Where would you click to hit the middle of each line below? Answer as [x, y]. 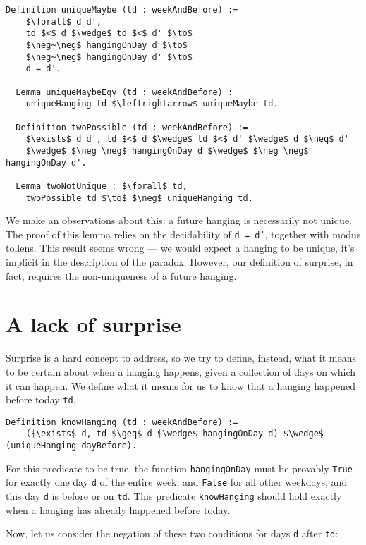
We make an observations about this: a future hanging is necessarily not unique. [179, 220]
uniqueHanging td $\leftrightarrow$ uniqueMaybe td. [152, 104]
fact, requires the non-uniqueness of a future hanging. [121, 275]
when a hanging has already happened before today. [118, 509]
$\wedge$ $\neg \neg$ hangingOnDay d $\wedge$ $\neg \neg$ [167, 151]
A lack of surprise [93, 324]
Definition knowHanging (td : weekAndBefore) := [122, 422]
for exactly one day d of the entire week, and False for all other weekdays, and [177, 482]
